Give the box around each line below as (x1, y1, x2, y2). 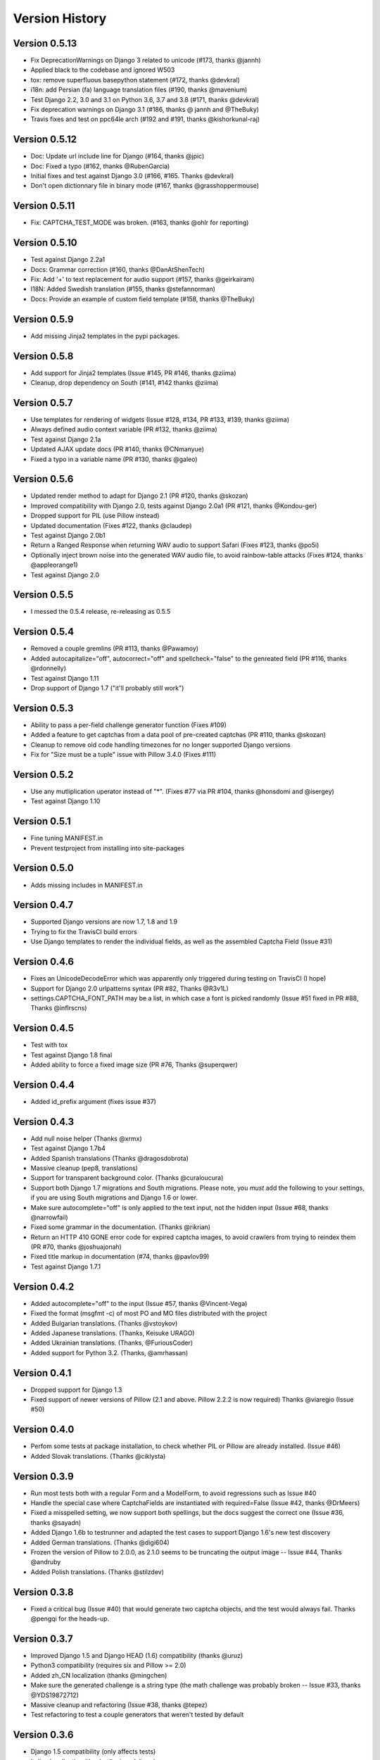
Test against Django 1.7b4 (30, 1144, 106, 1152)
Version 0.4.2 (13, 1281, 75, 1293)
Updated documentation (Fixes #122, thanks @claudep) (30, 521, 193, 529)
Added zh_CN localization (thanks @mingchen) (30, 1671, 167, 1679)
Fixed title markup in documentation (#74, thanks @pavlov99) (30, 1252, 210, 1261)
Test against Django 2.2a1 (30, 256, 106, 264)
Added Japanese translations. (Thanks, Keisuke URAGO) (30, 1328, 195, 1337)
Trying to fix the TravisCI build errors (30, 927, 137, 936)
